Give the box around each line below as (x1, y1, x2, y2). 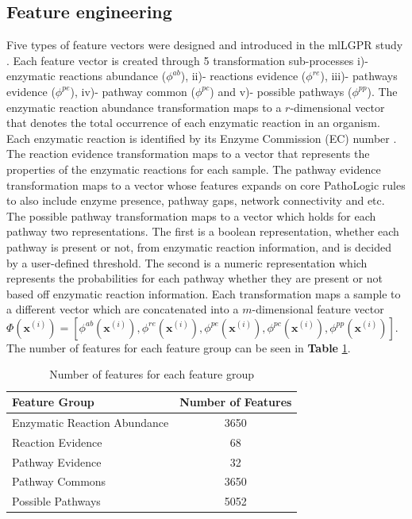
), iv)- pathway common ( (70, 83, 195, 99)
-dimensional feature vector (252, 301, 384, 317)
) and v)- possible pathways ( (210, 83, 352, 99)
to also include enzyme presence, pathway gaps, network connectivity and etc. (6, 192, 385, 209)
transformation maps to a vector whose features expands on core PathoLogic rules (6, 176, 406, 193)
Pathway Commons (12, 473, 106, 490)
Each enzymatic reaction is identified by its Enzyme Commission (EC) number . (6, 129, 397, 146)
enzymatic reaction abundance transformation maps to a (6, 98, 282, 115)
